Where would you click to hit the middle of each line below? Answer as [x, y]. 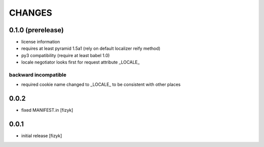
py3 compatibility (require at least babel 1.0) [66, 55]
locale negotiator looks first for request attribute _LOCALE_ [80, 62]
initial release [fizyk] [42, 136]
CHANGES [31, 13]
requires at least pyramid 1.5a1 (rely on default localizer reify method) [91, 48]
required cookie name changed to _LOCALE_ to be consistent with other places [101, 84]
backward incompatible [38, 75]
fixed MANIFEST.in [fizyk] [47, 110]
